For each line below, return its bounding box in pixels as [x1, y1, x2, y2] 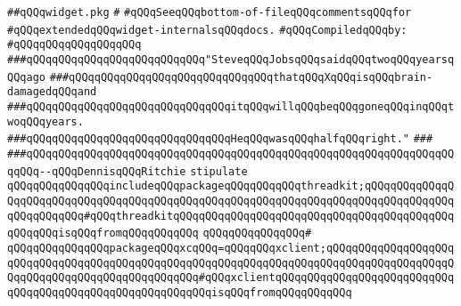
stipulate [190, 165, 248, 178]
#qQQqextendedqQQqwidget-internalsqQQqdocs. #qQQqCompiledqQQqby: [7, 23, 407, 36]
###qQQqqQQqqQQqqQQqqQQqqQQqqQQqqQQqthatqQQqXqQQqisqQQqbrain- [49, 70, 433, 84]
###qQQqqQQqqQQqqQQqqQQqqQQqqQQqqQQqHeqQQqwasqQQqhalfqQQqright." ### [7, 133, 433, 146]
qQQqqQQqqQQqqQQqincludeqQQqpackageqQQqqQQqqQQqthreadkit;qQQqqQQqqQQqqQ [7, 180, 455, 193]
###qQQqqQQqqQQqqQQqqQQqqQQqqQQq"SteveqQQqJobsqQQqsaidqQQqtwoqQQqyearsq [7, 52, 455, 66]
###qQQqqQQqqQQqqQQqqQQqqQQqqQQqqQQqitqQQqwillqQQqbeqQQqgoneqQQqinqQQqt [7, 100, 455, 113]
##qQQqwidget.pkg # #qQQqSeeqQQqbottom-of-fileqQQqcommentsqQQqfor [7, 6, 412, 19]
